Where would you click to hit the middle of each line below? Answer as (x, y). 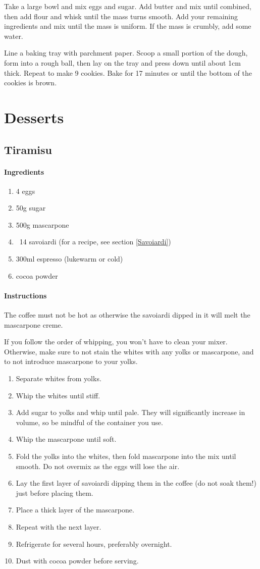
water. (14, 36)
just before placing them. (55, 493)
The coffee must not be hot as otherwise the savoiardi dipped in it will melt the (127, 315)
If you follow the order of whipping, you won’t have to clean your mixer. (116, 342)
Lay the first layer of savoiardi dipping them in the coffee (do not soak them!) (136, 483)
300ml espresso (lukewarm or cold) (69, 259)
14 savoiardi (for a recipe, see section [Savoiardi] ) (95, 242)
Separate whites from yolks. (59, 378)
